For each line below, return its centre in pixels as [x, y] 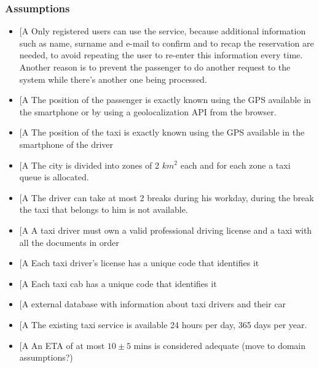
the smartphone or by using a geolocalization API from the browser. [148, 111]
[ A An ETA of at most [62, 345]
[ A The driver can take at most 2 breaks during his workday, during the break [167, 197]
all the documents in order [69, 242]
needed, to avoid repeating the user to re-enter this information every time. [161, 55]
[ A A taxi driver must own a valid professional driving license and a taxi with [166, 230]
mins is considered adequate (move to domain [220, 345]
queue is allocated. [54, 177]
